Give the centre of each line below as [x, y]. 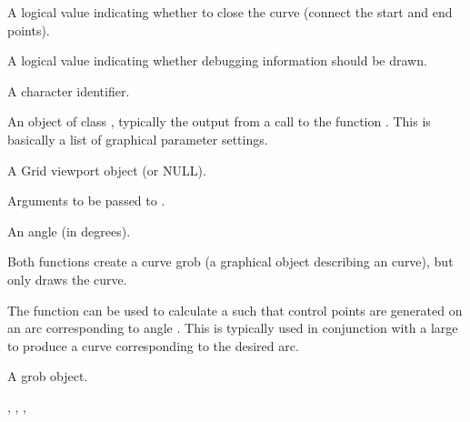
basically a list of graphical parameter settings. [138, 139]
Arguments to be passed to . [86, 201]
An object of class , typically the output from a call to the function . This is [219, 121]
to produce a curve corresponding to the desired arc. [153, 345]
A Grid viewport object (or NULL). [107, 170]
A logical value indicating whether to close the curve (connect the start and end [230, 12]
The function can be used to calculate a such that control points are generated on [235, 310]
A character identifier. [69, 90]
